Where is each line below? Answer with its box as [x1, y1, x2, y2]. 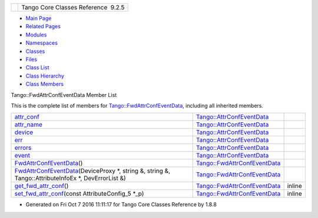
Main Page [25, 15, 52, 22]
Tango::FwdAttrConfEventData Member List [11, 91, 117, 98]
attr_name [14, 120, 42, 129]
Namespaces [25, 39, 58, 46]
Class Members [25, 81, 64, 88]
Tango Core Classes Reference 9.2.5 [21, 4, 125, 11]
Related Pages [25, 23, 61, 30]
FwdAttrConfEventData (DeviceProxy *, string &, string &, [14, 167, 171, 175]
